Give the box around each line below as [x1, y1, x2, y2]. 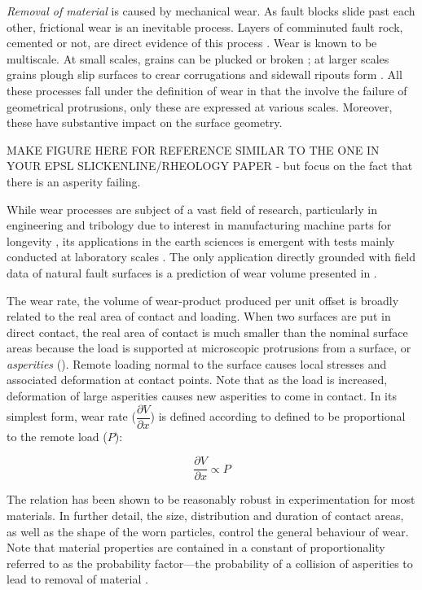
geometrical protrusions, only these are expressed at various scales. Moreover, [7, 98, 393, 115]
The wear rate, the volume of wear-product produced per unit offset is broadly [7, 291, 399, 308]
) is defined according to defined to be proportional [150, 408, 406, 425]
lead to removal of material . [7, 570, 148, 588]
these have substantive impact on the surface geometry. [7, 114, 283, 131]
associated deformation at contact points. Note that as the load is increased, [7, 371, 388, 388]
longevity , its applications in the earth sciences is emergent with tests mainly [7, 232, 395, 249]
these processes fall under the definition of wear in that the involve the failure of [7, 81, 407, 98]
